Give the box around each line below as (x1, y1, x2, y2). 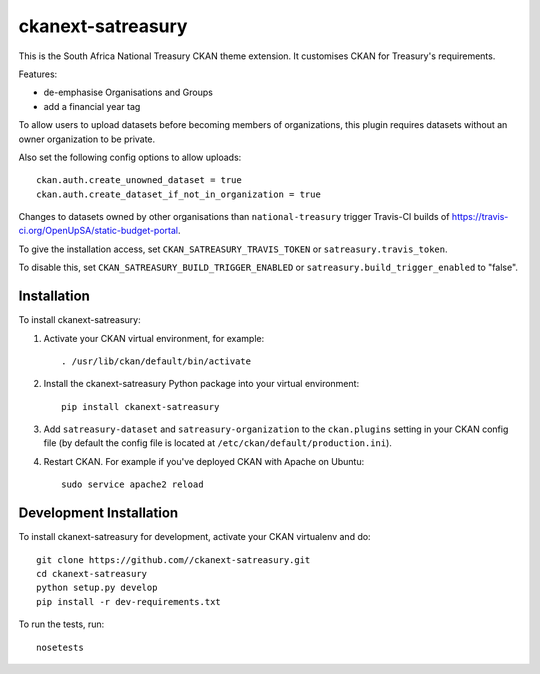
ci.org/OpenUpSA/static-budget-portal (18, 225, 179, 237)
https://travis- (451, 211, 509, 223)
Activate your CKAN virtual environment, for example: (43, 332, 265, 344)
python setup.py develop (36, 582, 158, 594)
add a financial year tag (43, 100, 141, 112)
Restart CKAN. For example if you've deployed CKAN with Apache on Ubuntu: (43, 455, 365, 467)
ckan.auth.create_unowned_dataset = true (36, 175, 242, 186)
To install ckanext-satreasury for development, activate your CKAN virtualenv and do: (18, 531, 371, 543)
